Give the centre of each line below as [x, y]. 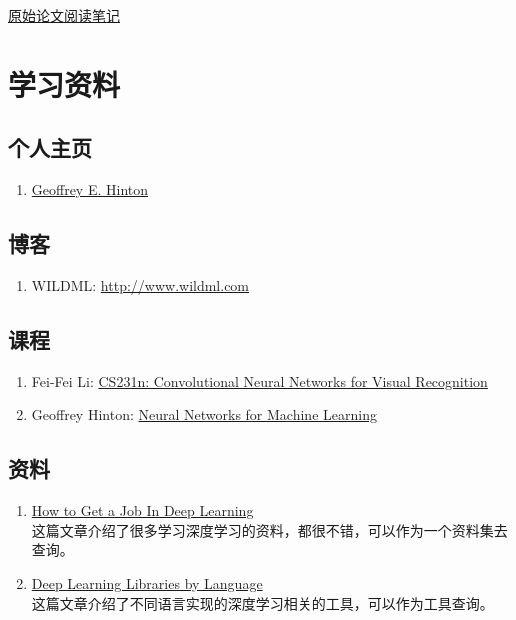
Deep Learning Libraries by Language [147, 582]
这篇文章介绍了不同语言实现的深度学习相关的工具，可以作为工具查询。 [262, 602]
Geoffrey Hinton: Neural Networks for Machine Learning [204, 414]
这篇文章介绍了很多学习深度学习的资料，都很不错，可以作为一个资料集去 [269, 529]
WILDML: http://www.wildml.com [140, 284]
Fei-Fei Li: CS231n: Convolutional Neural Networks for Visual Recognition [259, 380]
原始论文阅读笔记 [64, 15]
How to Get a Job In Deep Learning [142, 510]
